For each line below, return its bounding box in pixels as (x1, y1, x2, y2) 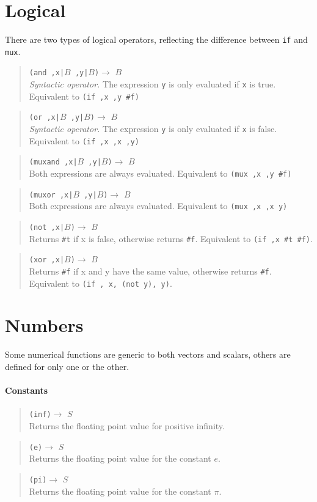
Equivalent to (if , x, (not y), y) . (29, 276, 172, 289)
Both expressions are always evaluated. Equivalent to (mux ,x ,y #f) (29, 167, 292, 180)
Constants (5, 384, 48, 397)
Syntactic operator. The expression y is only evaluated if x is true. (29, 78, 276, 90)
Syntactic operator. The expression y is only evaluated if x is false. (29, 122, 277, 135)
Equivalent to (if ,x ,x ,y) (29, 134, 139, 147)
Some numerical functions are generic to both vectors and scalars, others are (5, 348, 291, 361)
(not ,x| (29, 223, 65, 232)
